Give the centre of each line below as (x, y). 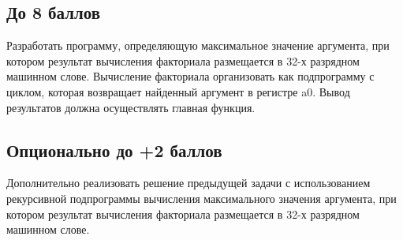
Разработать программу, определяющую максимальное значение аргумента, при (198, 45)
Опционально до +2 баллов (114, 150)
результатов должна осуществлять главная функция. (131, 107)
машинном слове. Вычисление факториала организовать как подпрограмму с (190, 76)
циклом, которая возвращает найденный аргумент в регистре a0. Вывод (178, 91)
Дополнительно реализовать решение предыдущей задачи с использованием (188, 183)
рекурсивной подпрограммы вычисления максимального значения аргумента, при (201, 198)
